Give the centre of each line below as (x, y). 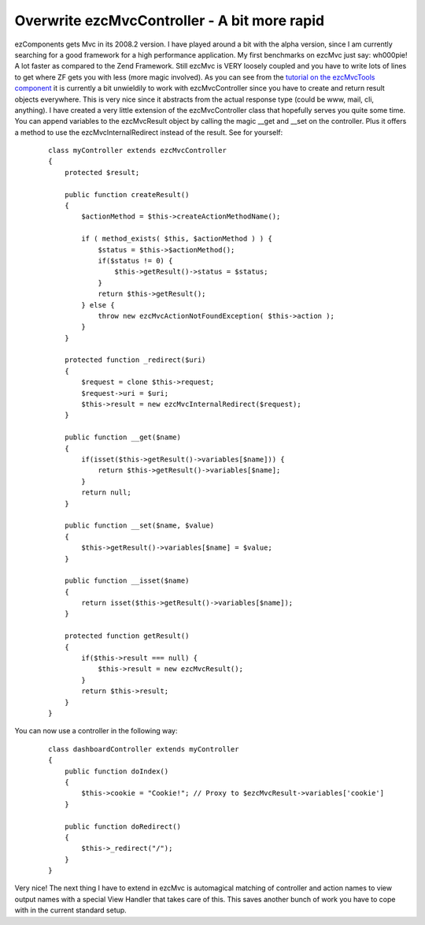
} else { (98, 305)
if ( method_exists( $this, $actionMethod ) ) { (177, 239)
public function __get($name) (122, 437)
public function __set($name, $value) (139, 526)
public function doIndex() (116, 771)
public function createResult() (127, 194)
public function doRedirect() (122, 826)
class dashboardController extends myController (144, 749)
